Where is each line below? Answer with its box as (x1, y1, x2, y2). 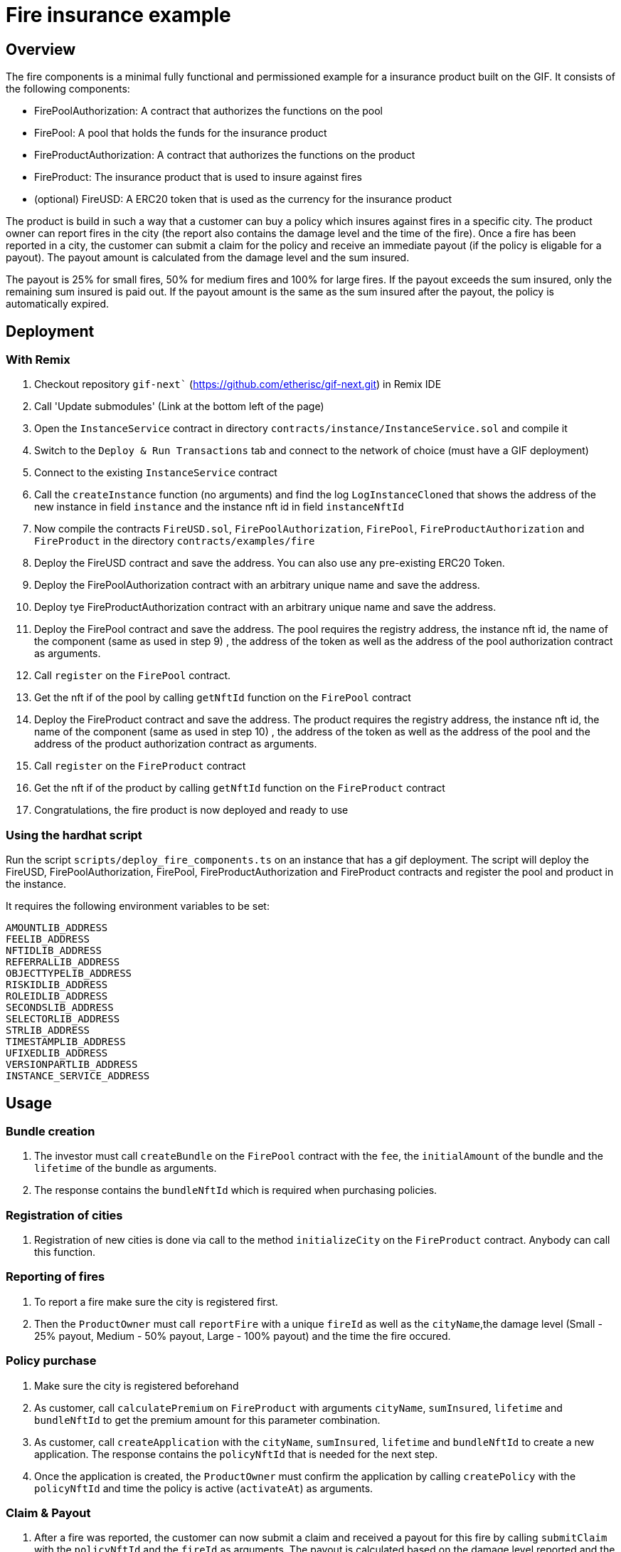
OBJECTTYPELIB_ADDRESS (6, 968, 132, 980)
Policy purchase (6, 1353, 97, 1368)
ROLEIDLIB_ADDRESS (6, 990, 108, 1002)
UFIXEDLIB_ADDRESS (6, 1047, 108, 1059)
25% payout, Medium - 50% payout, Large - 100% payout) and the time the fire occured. (34, 1329, 451, 1342)
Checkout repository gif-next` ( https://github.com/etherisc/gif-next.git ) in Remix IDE (34, 378, 442, 391)
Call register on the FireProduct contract (34, 760, 246, 772)
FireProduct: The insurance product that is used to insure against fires (34, 171, 362, 184)
